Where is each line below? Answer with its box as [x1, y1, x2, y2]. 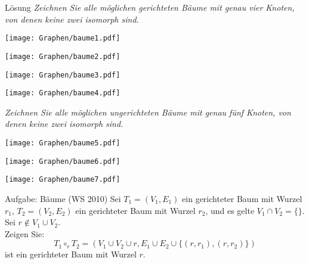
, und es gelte [205, 204, 255, 216]
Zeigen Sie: [5, 227, 45, 240]
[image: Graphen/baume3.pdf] [5, 70, 120, 79]
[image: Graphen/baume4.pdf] [5, 89, 120, 98]
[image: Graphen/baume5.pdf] [5, 139, 120, 147]
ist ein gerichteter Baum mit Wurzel [5, 248, 137, 260]
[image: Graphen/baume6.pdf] [5, 157, 120, 166]
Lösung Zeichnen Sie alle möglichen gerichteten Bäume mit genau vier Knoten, [5, 1, 295, 13]
